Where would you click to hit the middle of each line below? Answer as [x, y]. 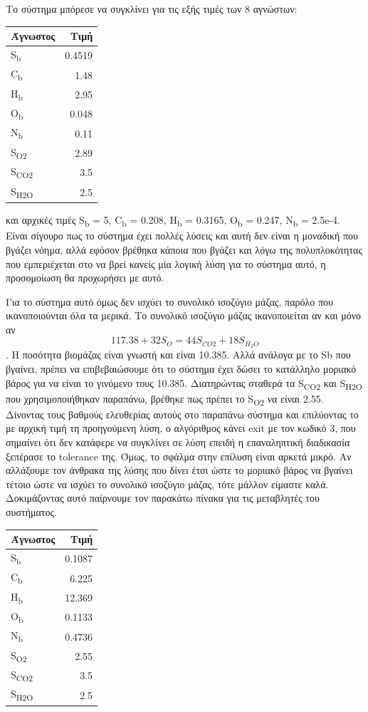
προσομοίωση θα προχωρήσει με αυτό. [85, 278]
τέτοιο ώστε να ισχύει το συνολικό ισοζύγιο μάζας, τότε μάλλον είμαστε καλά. [167, 484]
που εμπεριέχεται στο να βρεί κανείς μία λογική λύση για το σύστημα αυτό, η [166, 263]
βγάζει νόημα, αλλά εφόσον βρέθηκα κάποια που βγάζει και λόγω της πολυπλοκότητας [184, 249]
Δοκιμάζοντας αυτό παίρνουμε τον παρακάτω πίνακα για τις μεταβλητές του [163, 498]
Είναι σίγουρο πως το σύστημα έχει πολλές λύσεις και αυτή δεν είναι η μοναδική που [182, 236]
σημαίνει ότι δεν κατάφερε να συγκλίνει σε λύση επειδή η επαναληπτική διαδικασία [178, 442]
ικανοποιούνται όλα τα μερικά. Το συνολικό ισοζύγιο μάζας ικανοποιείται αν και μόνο [184, 315]
